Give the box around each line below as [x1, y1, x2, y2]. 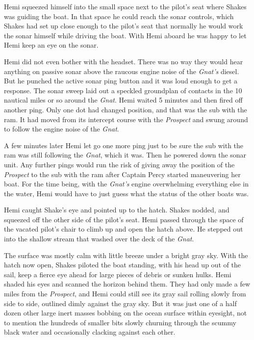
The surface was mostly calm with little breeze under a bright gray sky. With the [4, 250, 248, 260]
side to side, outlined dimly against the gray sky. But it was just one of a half [4, 298, 237, 308]
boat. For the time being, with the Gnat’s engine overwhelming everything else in [4, 179, 249, 189]
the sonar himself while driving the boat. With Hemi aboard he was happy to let [4, 30, 247, 40]
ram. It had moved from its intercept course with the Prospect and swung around [4, 114, 248, 124]
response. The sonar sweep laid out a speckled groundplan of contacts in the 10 [4, 85, 242, 95]
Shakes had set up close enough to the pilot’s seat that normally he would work [4, 21, 243, 31]
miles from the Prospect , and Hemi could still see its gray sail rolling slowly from [4, 288, 246, 299]
